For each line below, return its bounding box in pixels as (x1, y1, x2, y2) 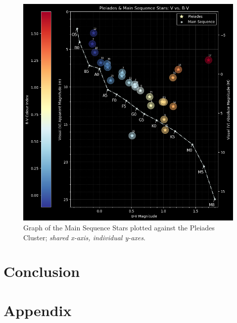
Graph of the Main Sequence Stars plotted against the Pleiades (23, 222, 215, 232)
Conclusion (3, 261, 80, 281)
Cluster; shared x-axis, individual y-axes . (23, 232, 145, 242)
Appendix (3, 300, 72, 320)
